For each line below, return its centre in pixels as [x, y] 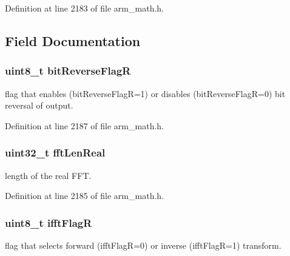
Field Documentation [73, 40]
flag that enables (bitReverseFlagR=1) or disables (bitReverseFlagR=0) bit [145, 93]
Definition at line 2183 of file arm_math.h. [84, 8]
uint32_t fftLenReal [55, 153]
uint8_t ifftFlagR [49, 222]
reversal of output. [39, 105]
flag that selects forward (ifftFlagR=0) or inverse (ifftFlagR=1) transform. [143, 245]
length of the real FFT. [48, 175]
